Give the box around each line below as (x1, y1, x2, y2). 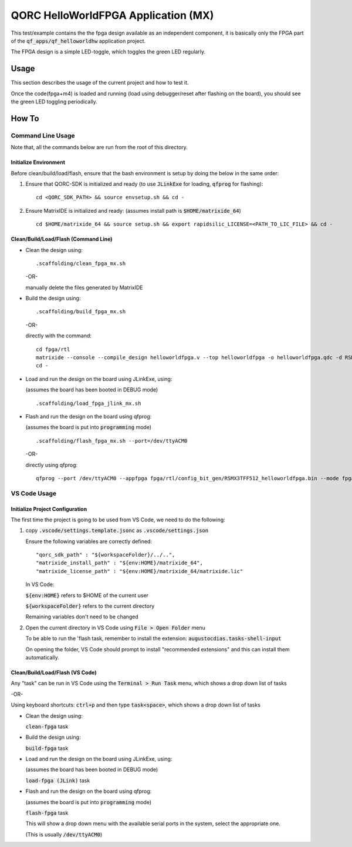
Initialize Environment (11, 159, 66, 166)
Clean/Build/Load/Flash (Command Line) (11, 236, 113, 243)
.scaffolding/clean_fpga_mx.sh (36, 260, 126, 267)
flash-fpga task (25, 809, 69, 816)
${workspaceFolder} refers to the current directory (25, 602, 155, 610)
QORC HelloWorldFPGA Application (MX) (11, 9, 214, 22)
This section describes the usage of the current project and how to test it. (11, 79, 189, 86)
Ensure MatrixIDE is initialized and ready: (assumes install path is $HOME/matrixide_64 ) (25, 207, 242, 214)
